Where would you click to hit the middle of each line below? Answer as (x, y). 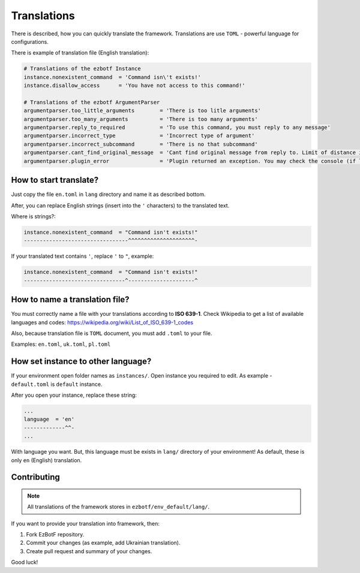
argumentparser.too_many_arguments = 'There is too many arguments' (141, 119)
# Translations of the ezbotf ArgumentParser (92, 102)
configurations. (30, 41)
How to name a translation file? (70, 300)
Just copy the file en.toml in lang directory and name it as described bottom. (109, 194)
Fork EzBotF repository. (55, 535)
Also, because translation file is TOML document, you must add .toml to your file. (112, 333)
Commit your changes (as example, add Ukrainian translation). (103, 543)
